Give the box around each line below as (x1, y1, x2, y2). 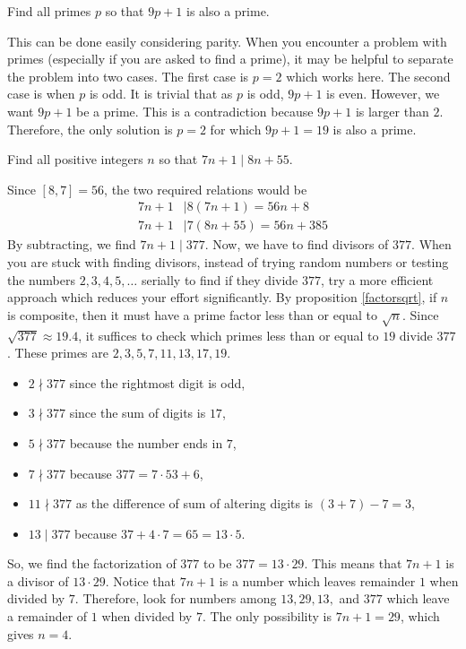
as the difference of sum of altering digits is (75, 494, 314, 513)
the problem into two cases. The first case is (7, 66, 249, 85)
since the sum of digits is (69, 403, 206, 422)
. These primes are (7, 343, 108, 362)
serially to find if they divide (141, 270, 298, 289)
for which (210, 119, 262, 138)
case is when (7, 84, 75, 103)
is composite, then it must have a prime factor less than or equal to (7, 305, 378, 324)
